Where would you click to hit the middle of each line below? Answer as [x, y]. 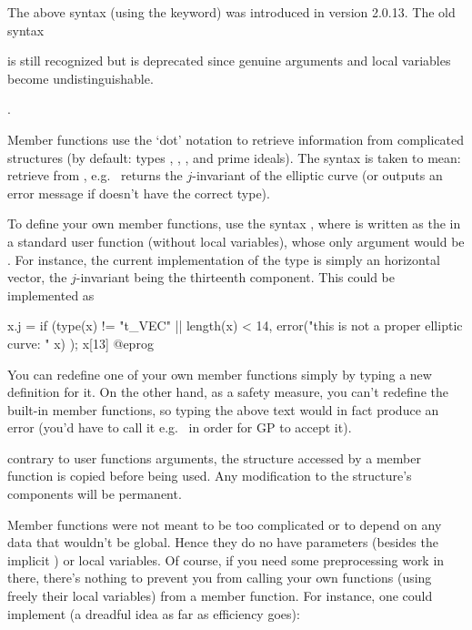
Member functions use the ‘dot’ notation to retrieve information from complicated [236, 139]
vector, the [37, 277]
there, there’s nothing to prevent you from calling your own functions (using [220, 578]
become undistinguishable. [80, 78]
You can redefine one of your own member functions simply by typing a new [220, 374]
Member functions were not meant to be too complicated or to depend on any [225, 524]
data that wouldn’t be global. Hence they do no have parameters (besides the [223, 542]
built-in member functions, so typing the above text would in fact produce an [223, 409]
